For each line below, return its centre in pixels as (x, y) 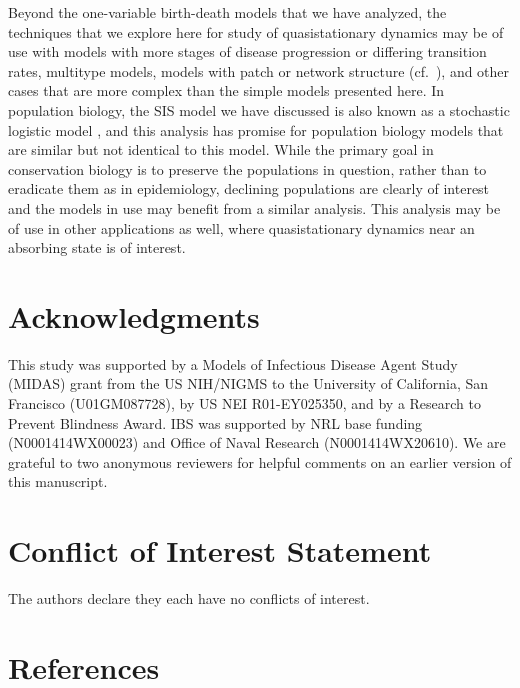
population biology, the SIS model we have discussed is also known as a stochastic (259, 109)
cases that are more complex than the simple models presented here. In (226, 90)
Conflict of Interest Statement (220, 550)
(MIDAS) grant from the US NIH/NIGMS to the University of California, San (248, 383)
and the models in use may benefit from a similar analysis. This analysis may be (254, 207)
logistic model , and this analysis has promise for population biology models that (256, 129)
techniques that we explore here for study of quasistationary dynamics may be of (256, 31)
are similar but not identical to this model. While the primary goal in (221, 149)
